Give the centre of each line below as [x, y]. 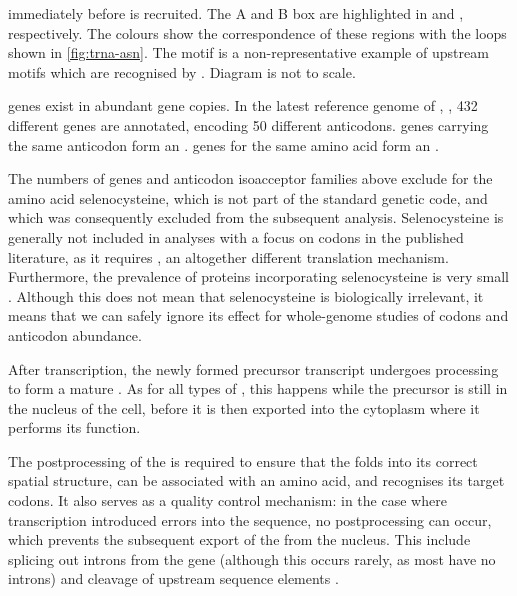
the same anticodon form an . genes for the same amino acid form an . [223, 144]
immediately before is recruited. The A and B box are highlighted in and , [236, 13]
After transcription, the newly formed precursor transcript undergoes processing [253, 368]
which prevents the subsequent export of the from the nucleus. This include [239, 539]
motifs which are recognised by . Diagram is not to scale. [182, 71]
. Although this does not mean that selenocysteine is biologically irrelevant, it [246, 295]
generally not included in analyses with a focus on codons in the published [236, 236]
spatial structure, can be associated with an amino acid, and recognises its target [256, 480]
